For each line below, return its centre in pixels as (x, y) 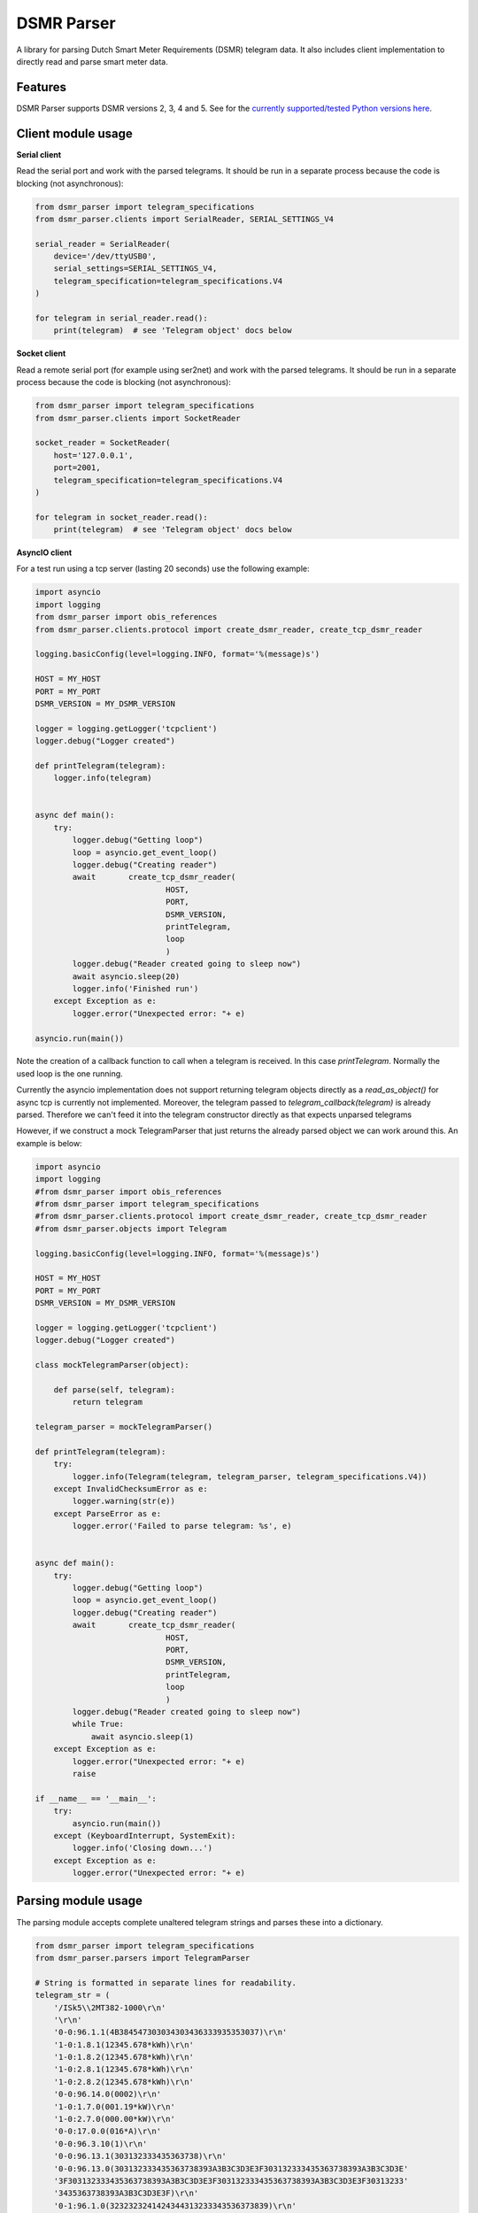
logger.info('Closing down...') (142, 1848)
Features (41, 87)
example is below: (50, 1143)
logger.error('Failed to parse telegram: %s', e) (182, 1526)
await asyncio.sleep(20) (126, 976)
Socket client (41, 353)
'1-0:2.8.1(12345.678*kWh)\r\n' (124, 2070)
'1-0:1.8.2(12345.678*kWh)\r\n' (124, 2057)
